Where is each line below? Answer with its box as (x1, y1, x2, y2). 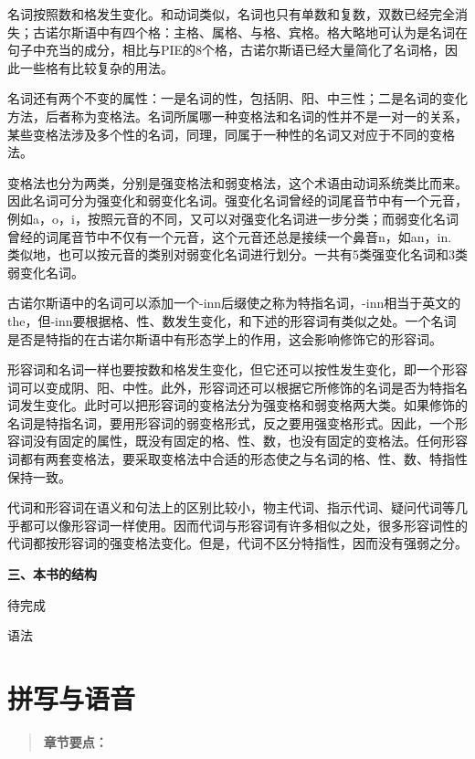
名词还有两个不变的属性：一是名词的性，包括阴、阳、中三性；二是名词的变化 (7, 89, 468, 108)
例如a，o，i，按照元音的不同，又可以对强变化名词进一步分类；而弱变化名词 (7, 208, 459, 227)
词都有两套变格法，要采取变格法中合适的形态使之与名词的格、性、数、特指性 (7, 449, 468, 469)
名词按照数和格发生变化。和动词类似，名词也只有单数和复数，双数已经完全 (7, 5, 455, 23)
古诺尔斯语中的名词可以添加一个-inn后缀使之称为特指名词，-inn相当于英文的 (7, 293, 461, 312)
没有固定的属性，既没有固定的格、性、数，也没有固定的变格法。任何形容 (32, 431, 468, 450)
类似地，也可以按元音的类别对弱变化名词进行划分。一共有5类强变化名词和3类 (7, 245, 468, 264)
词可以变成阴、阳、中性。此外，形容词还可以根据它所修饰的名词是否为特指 (7, 377, 455, 396)
